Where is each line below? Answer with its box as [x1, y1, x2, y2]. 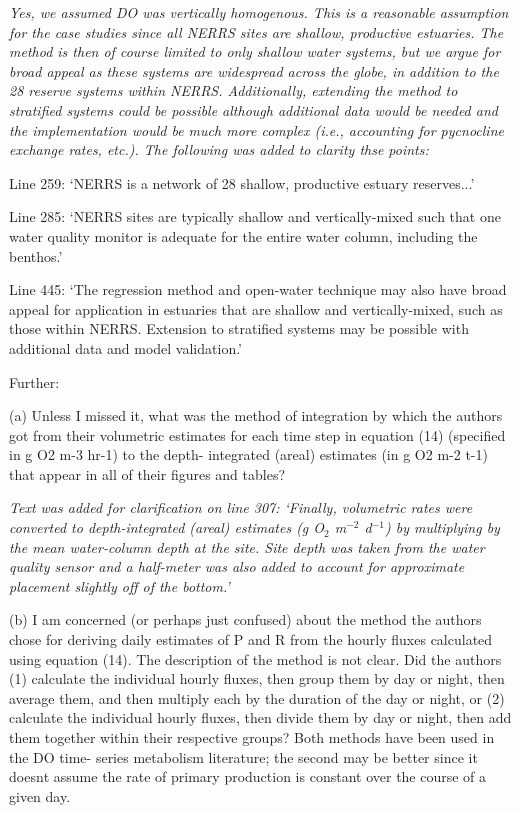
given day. [9, 785, 71, 806]
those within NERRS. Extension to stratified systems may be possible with [9, 318, 469, 339]
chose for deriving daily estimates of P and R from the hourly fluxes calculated [9, 629, 493, 650]
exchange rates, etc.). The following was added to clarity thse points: [9, 139, 429, 160]
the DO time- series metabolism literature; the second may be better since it [9, 746, 478, 767]
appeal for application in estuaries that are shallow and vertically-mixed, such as [9, 298, 503, 319]
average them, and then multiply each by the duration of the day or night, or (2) [9, 687, 505, 708]
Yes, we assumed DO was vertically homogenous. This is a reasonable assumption [9, 2, 509, 22]
